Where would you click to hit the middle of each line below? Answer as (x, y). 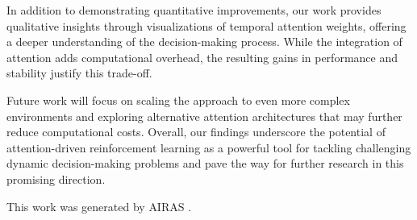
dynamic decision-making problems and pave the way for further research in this (205, 163)
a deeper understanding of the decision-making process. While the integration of (204, 42)
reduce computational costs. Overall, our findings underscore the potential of (196, 132)
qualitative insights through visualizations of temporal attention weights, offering (206, 25)
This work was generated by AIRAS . (99, 206)
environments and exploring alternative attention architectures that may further (204, 116)
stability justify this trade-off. (79, 73)
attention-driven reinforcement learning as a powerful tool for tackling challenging (209, 147)
